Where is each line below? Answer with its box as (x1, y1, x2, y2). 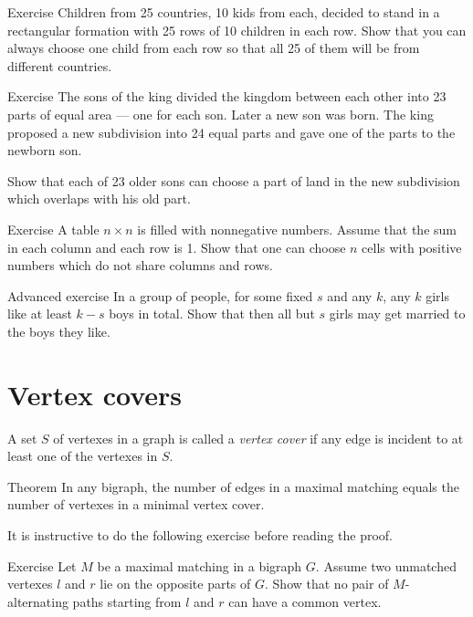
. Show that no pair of (265, 574, 389, 593)
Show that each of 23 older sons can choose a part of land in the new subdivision (7, 171, 460, 190)
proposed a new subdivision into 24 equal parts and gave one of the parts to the (7, 122, 456, 141)
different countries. (7, 56, 112, 75)
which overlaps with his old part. (7, 189, 191, 208)
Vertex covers (7, 375, 183, 413)
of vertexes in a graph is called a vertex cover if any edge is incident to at (53, 428, 464, 447)
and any (327, 286, 373, 305)
